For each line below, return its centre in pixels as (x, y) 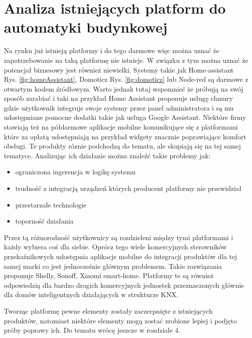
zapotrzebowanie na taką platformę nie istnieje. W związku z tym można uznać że (126, 60)
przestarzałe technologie (51, 204)
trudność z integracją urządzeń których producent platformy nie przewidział (128, 188)
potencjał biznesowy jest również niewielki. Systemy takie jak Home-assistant (119, 69)
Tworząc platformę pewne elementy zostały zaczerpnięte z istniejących (108, 310)
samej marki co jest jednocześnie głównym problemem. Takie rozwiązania (113, 266)
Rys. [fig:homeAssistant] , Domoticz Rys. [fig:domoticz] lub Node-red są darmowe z (126, 79)
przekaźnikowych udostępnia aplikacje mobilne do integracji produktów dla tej (121, 256)
